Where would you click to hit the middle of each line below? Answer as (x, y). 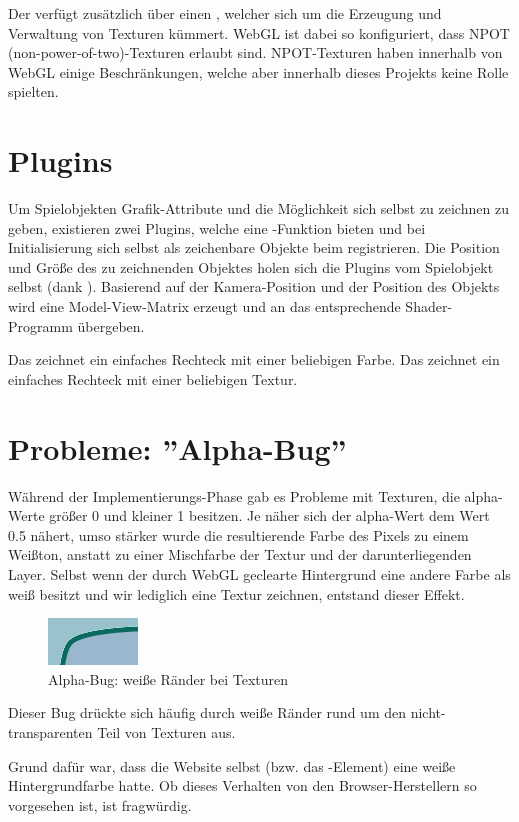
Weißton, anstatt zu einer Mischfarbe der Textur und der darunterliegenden (240, 554)
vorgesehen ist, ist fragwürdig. (100, 804)
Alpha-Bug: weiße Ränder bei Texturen (168, 678)
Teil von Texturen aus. (166, 731)
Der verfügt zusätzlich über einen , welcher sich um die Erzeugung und (225, 13)
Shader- (429, 306)
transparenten (50, 731)
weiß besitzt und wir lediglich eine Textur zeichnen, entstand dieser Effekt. (236, 593)
